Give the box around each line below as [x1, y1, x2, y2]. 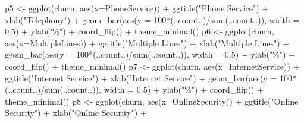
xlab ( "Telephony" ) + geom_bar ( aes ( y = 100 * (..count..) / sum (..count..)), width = [5, 13, 300, 26]
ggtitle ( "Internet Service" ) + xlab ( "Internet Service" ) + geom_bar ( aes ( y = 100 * [5, 71, 296, 84]
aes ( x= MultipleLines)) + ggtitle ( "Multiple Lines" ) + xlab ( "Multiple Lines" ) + [5, 36, 290, 49]
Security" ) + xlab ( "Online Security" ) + [5, 106, 147, 119]
